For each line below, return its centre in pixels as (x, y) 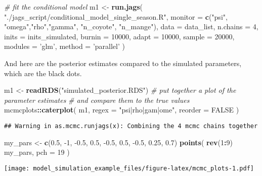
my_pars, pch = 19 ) (37, 152)
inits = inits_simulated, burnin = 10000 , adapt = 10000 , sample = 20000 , (119, 36)
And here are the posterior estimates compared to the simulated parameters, (123, 63)
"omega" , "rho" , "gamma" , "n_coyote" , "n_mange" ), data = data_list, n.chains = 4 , (131, 26)
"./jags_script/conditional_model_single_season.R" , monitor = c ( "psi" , (116, 16)
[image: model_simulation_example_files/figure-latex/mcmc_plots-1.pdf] (129, 168)
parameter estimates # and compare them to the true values (97, 100)
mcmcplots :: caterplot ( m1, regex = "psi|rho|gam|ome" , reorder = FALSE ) (122, 110)
